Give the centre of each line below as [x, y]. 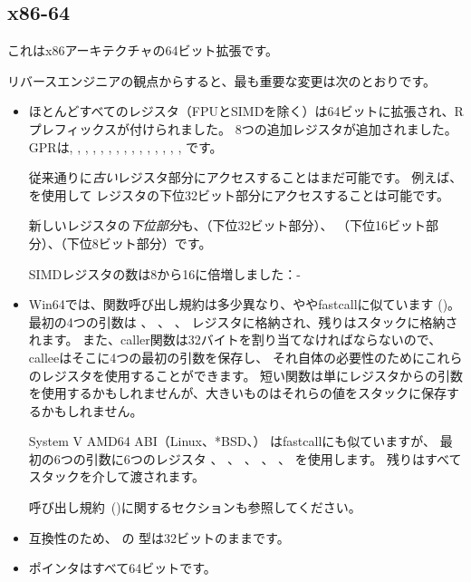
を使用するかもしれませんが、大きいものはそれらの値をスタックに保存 [238, 393]
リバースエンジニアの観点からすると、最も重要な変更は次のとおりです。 [222, 80]
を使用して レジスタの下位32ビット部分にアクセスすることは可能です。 [239, 194]
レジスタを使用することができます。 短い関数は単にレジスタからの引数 [252, 375]
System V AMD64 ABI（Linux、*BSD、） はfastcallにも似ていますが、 [232, 441]
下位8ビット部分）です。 [139, 242]
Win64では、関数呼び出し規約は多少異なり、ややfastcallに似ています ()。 [245, 304]
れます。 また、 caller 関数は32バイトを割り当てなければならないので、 [235, 339]
